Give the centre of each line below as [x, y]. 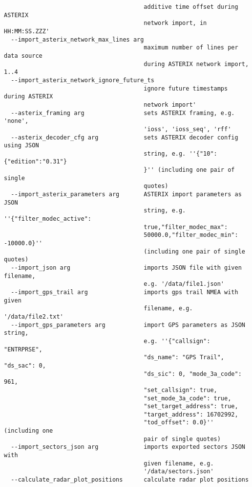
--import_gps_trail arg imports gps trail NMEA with [125, 292]
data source [23, 56]
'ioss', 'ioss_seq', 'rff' [188, 129]
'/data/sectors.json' [179, 472]
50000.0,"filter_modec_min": [191, 235]
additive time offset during [191, 7]
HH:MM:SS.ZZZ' [27, 31]
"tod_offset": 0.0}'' [179, 423]
